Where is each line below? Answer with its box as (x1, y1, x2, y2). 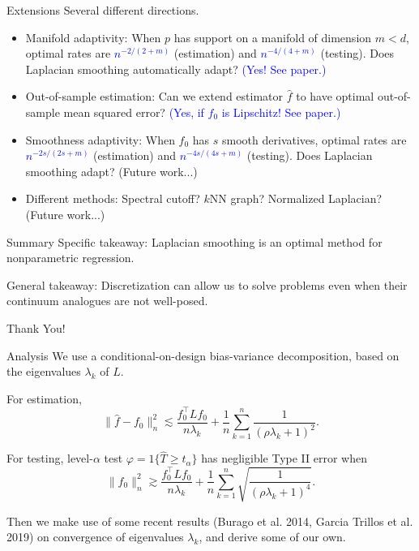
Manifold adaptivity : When (25, 28, 161, 45)
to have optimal (296, 88, 374, 105)
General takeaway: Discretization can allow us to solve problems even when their (6, 276, 408, 293)
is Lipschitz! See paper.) (221, 103, 341, 120)
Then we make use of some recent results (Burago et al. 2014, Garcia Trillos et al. (6, 512, 413, 529)
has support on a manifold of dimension (173, 28, 372, 45)
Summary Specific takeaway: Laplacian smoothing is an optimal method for (6, 233, 383, 250)
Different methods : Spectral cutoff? (25, 190, 200, 207)
